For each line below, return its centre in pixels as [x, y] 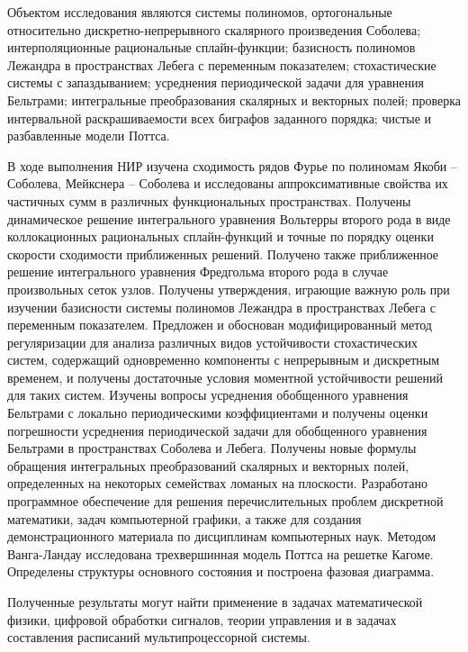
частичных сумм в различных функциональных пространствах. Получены [209, 200]
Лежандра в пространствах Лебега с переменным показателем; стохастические [222, 64]
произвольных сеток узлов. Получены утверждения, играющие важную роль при [229, 289]
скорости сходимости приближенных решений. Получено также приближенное [223, 254]
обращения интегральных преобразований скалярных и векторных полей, [208, 465]
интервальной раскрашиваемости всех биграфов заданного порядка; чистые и [220, 118]
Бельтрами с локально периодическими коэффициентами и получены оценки [218, 413]
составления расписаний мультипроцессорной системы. [159, 637]
